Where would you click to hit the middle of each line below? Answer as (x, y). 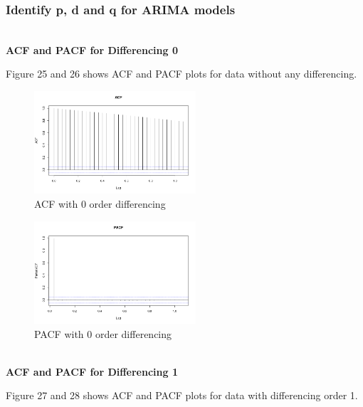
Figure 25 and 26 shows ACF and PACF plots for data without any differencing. (181, 74)
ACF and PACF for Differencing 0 (92, 49)
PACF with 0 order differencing (103, 333)
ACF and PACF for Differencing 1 (92, 371)
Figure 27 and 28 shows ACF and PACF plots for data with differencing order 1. (182, 395)
